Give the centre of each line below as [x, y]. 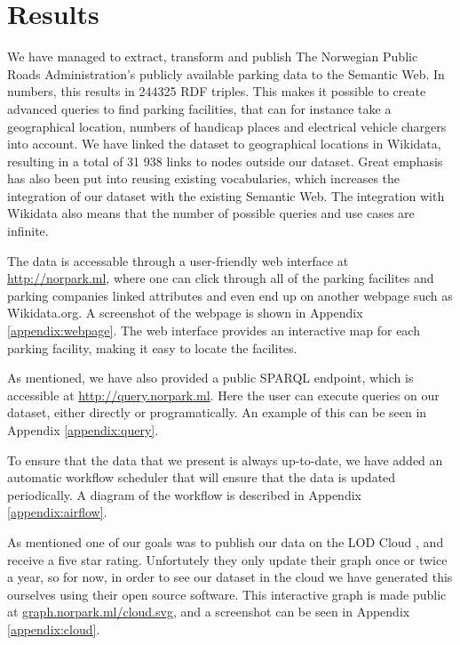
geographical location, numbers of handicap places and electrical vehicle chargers [227, 126]
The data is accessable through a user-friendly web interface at [178, 260]
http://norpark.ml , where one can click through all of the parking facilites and [221, 278]
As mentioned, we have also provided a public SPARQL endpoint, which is [210, 378]
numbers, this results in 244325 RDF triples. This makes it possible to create [217, 91]
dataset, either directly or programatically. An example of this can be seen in [217, 412]
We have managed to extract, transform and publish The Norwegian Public [213, 56]
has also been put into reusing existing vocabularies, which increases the [204, 178]
